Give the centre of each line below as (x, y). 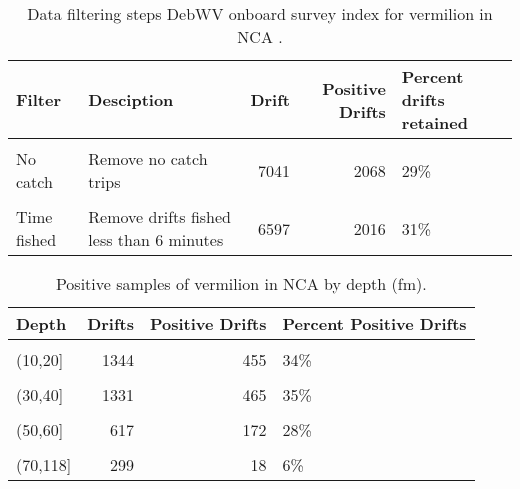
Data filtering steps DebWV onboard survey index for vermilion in (260, 13)
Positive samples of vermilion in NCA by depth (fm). (241, 283)
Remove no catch (148, 158)
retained (434, 122)
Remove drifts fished (160, 216)
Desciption (131, 99)
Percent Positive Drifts (374, 323)
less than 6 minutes (156, 239)
